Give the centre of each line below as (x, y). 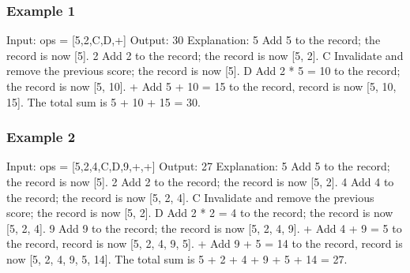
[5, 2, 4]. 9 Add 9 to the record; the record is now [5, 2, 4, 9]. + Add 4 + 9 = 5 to (204, 228)
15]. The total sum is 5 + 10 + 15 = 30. (103, 101)
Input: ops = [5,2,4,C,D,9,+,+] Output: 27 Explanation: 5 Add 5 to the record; (198, 166)
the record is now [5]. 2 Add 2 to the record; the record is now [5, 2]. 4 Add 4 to (200, 181)
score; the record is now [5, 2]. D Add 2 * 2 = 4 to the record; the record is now (200, 213)
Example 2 (41, 137)
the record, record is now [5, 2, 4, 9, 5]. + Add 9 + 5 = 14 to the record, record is (205, 243)
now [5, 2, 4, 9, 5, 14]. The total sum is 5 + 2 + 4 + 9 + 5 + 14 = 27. (177, 258)
